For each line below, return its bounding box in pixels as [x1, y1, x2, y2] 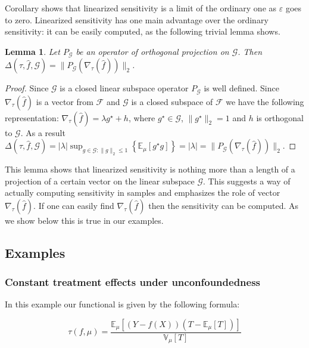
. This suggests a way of [203, 174, 291, 187]
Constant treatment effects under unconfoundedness [5, 275, 261, 290]
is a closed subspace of [131, 95, 213, 107]
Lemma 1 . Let [5, 45, 60, 57]
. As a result [20, 126, 65, 138]
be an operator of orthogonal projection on [76, 45, 229, 57]
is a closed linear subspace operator [60, 82, 189, 94]
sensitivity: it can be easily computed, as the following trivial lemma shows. [5, 25, 280, 38]
